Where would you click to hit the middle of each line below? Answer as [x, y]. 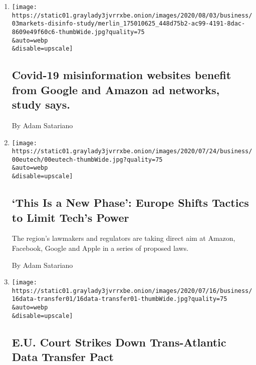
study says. [41, 104]
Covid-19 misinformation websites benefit [121, 75]
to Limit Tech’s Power [70, 217]
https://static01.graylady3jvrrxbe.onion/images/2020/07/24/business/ [132, 151]
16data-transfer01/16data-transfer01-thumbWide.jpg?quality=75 [119, 299]
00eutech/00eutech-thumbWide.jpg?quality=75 [87, 159]
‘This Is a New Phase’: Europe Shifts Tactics [130, 203]
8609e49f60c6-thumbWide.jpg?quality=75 [78, 32]
